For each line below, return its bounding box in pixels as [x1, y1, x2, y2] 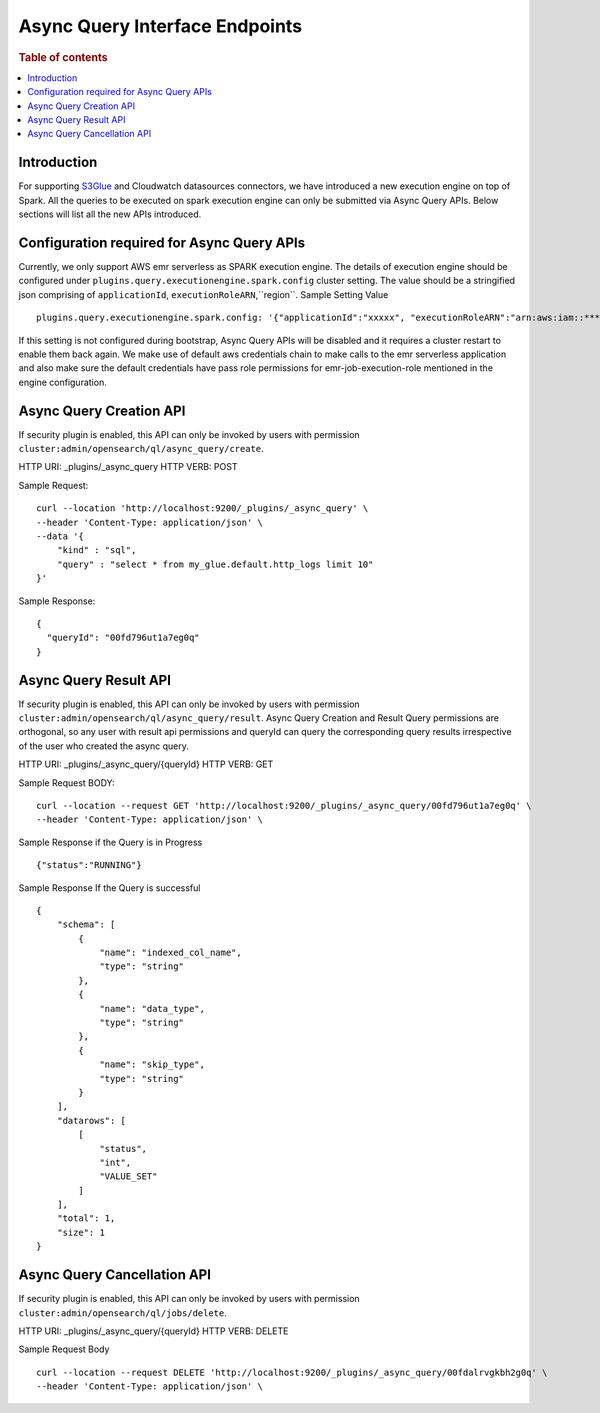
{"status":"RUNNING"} [36, 860, 142, 871]
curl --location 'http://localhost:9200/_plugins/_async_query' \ [36, 503, 369, 514]
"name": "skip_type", [99, 1059, 205, 1070]
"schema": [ [56, 919, 116, 930]
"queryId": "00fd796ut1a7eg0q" [46, 632, 200, 644]
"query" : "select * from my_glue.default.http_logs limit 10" [56, 558, 374, 570]
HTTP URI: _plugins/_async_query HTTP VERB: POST [18, 461, 238, 473]
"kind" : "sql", [56, 545, 137, 556]
